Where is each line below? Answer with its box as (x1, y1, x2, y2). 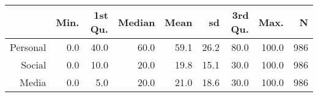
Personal (10, 40, 46, 54)
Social (21, 58, 46, 72)
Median (117, 15, 155, 29)
